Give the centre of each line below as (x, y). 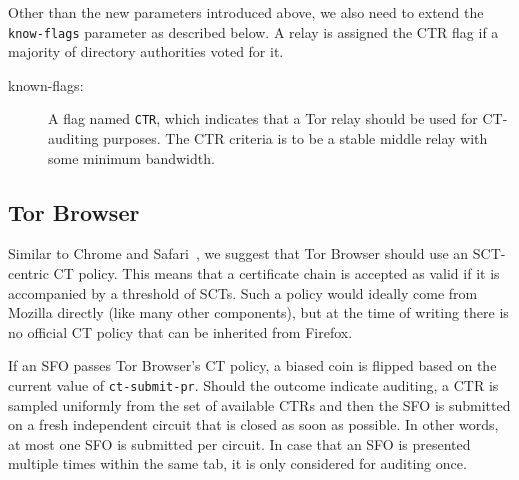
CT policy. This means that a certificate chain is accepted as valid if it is (276, 273)
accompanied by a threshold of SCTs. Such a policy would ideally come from (243, 292)
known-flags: (46, 84)
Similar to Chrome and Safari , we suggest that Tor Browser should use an (238, 253)
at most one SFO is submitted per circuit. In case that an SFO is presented (239, 443)
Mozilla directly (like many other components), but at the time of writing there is (258, 312)
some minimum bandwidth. (131, 157)
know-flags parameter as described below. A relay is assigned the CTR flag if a (253, 31)
